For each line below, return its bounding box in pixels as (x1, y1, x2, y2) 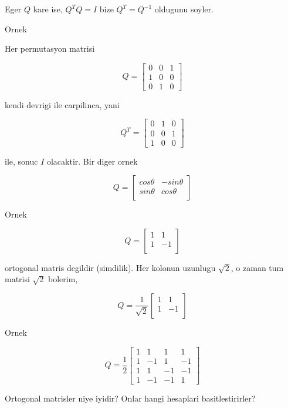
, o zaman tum (231, 261, 284, 273)
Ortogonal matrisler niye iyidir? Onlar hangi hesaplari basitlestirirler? (5, 392, 256, 404)
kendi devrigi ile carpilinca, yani (5, 98, 120, 111)
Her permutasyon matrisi (5, 42, 95, 55)
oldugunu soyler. (154, 3, 214, 15)
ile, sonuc (5, 155, 38, 167)
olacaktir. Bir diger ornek (46, 155, 138, 167)
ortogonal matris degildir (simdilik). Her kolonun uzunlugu (5, 261, 216, 273)
